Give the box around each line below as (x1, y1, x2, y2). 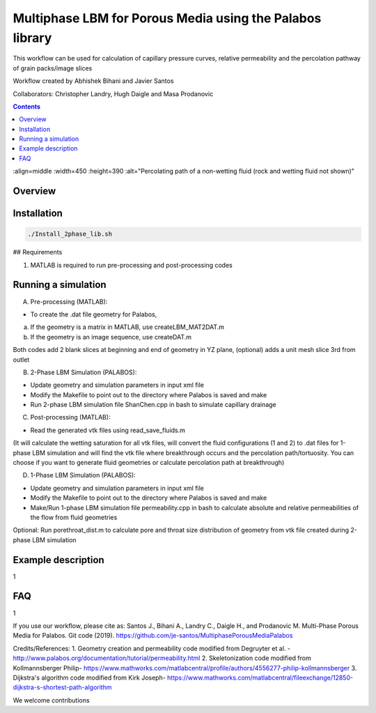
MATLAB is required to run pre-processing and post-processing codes (30, 261, 233, 269)
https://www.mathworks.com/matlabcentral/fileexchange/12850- (167, 673, 354, 682)
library (13, 30, 52, 45)
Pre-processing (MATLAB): (30, 297, 108, 306)
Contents (13, 102, 41, 111)
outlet (13, 355, 30, 364)
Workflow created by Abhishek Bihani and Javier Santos (13, 77, 174, 85)
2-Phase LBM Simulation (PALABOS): (30, 368, 137, 376)
